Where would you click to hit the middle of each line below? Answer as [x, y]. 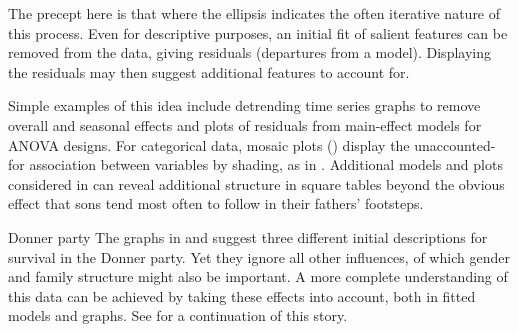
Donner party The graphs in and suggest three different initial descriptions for [248, 236]
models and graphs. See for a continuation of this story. [178, 315]
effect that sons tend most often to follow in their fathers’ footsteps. [216, 203]
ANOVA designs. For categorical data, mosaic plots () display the [209, 144]
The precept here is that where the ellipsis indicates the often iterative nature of [254, 13]
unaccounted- [455, 144]
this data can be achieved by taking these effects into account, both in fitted [242, 295]
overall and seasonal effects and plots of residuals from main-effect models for [245, 124]
